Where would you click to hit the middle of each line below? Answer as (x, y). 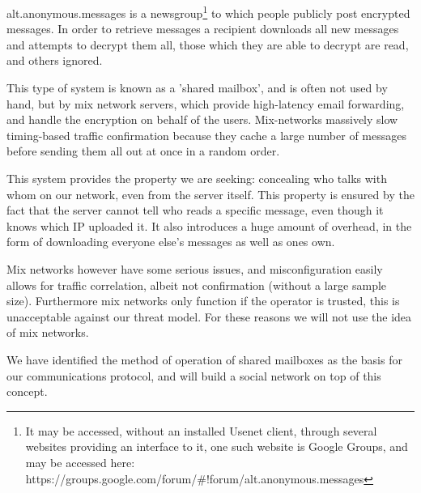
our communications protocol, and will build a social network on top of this (194, 375)
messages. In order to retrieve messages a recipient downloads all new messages (203, 29)
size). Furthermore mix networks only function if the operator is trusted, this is (203, 301)
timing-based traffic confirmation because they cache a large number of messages (206, 135)
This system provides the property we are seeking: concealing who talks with (197, 178)
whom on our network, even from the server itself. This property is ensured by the (210, 194)
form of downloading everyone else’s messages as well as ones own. (171, 242)
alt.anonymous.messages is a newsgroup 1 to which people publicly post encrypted (208, 12)
